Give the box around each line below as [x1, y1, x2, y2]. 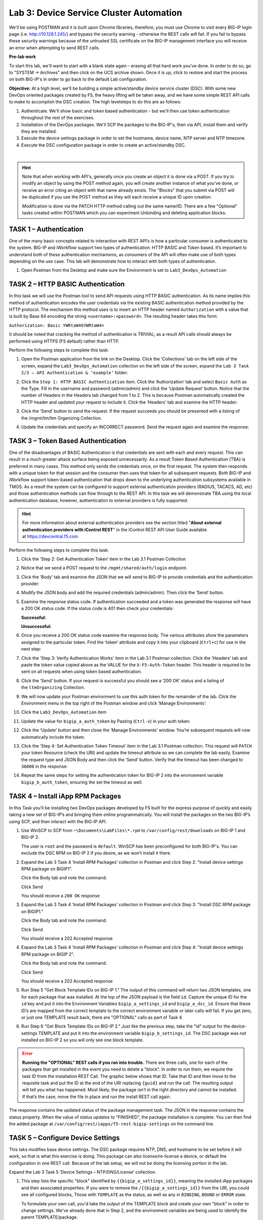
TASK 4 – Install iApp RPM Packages [9, 792, 121, 800]
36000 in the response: [21, 764, 68, 770]
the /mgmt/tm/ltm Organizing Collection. [21, 415, 102, 421]
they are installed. [21, 128, 57, 134]
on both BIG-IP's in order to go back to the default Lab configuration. [9, 76, 148, 82]
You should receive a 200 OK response [21, 893, 100, 899]
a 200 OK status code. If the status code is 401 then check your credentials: [21, 606, 174, 611]
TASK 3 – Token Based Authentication [9, 437, 127, 445]
